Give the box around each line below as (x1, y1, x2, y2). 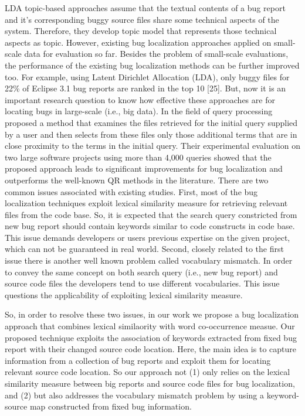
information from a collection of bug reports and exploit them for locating (5, 354, 271, 366)
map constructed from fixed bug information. (29, 400, 192, 412)
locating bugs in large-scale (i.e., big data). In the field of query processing (5, 105, 273, 117)
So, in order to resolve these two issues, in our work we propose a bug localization (5, 308, 299, 320)
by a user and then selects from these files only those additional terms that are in (5, 128, 297, 140)
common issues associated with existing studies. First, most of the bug (5, 185, 258, 197)
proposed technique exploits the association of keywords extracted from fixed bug (5, 331, 297, 343)
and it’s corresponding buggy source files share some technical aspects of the (5, 13, 279, 25)
